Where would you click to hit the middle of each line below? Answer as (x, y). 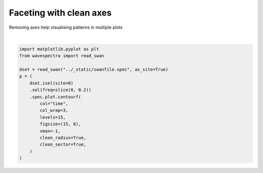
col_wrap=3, (54, 110)
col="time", (54, 104)
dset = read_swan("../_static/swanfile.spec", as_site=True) (94, 70)
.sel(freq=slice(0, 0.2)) (60, 90)
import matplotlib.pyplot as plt (59, 49)
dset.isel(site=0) (51, 83)
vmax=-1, (50, 131)
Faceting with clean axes (60, 13)
